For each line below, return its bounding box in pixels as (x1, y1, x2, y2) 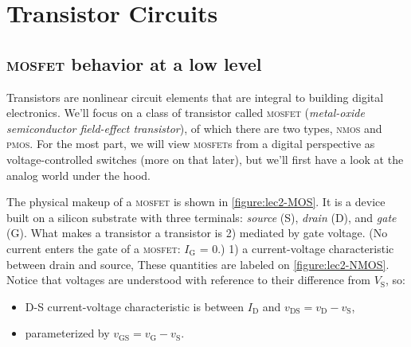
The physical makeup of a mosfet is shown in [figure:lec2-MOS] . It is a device (6, 193, 386, 210)
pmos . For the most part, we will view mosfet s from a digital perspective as (6, 135, 375, 152)
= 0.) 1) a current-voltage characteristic (199, 240, 394, 256)
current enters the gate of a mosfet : (6, 240, 181, 256)
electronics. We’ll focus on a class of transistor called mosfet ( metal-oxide (6, 104, 365, 121)
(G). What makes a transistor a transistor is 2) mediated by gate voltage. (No (6, 224, 388, 241)
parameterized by (25, 325, 110, 341)
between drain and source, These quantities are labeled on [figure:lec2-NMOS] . (6, 255, 389, 272)
